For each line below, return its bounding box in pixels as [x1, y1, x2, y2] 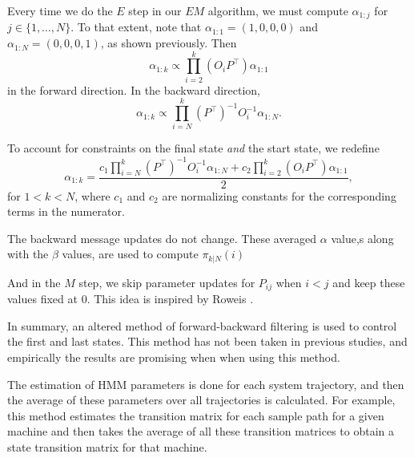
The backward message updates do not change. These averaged [7, 229, 317, 246]
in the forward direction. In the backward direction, [7, 81, 261, 98]
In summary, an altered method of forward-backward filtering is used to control [7, 317, 397, 334]
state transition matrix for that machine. [7, 439, 207, 456]
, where [74, 187, 111, 204]
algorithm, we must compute [207, 2, 348, 18]
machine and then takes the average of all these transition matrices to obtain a [7, 423, 394, 440]
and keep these [332, 274, 405, 290]
